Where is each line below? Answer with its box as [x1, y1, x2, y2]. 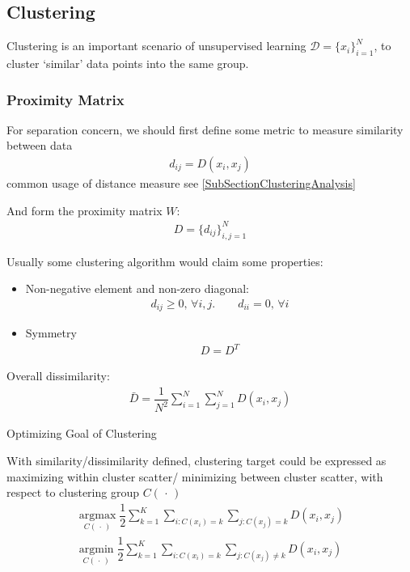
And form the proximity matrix [6, 201, 163, 218]
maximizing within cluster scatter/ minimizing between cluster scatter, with [6, 468, 383, 485]
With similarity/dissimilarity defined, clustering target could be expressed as [6, 451, 387, 468]
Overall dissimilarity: [6, 367, 110, 384]
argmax [78, 510, 116, 522]
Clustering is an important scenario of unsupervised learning [6, 37, 306, 54]
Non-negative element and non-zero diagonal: [25, 280, 249, 297]
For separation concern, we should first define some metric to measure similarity [6, 121, 404, 138]
